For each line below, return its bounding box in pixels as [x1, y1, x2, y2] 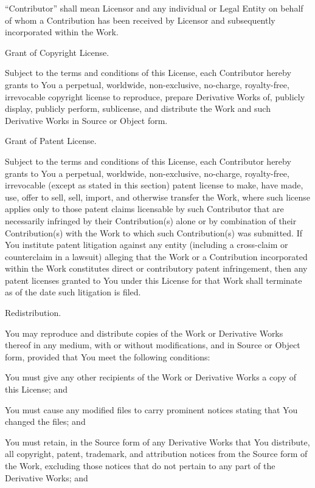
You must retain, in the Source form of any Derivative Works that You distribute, [5, 435, 310, 448]
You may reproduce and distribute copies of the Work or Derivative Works [5, 326, 283, 339]
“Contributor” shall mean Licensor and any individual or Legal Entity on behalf [5, 2, 303, 14]
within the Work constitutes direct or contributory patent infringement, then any [5, 262, 308, 275]
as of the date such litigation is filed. [5, 286, 141, 298]
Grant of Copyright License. [5, 46, 109, 58]
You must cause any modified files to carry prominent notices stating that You [5, 403, 298, 416]
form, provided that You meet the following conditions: [5, 350, 210, 363]
